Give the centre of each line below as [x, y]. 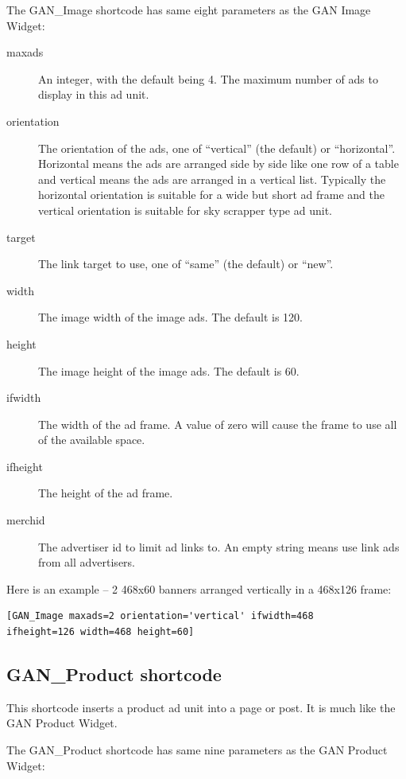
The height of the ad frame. [106, 493]
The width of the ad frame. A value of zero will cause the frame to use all [218, 424]
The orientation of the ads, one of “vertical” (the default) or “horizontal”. [217, 148]
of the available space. [92, 440]
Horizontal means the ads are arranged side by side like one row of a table [218, 164]
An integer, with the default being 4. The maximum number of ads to [208, 78]
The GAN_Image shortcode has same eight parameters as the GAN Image [189, 10]
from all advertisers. [87, 562]
